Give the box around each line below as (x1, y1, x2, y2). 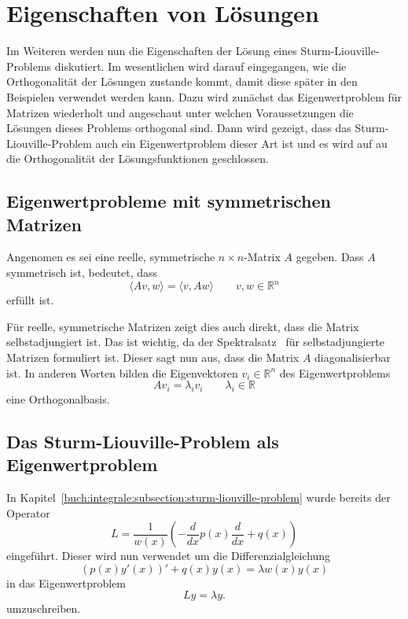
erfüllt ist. (6, 292, 54, 308)
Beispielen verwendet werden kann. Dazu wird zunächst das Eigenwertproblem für (6, 88, 402, 105)
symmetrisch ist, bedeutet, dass (6, 264, 158, 281)
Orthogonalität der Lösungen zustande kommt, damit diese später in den (6, 73, 358, 90)
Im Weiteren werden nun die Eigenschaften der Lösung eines (6, 42, 297, 59)
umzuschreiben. (6, 600, 81, 617)
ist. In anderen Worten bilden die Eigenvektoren (6, 364, 238, 381)
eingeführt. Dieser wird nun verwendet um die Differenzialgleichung (6, 547, 331, 564)
